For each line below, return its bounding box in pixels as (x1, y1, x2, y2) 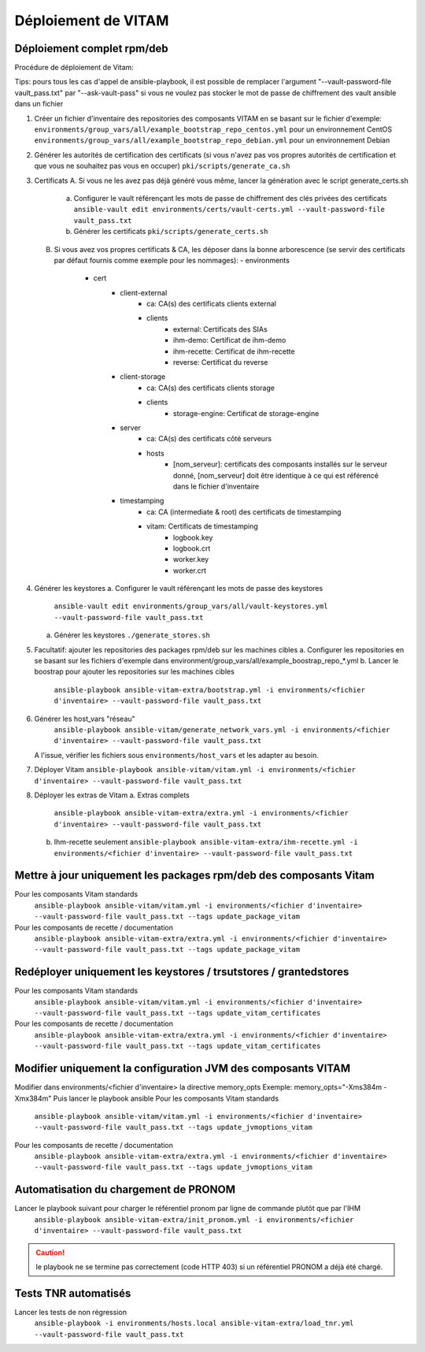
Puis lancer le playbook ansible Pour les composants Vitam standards (53, 1094, 279, 1103)
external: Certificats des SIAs (173, 324, 268, 334)
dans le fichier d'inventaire (173, 481, 260, 491)
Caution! (35, 1247, 65, 1257)
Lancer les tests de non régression (14, 1307, 128, 1317)
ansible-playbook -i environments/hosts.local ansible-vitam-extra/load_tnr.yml (34, 1319, 354, 1328)
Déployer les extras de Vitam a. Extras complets (34, 790, 190, 800)
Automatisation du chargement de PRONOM (14, 1183, 236, 1197)
